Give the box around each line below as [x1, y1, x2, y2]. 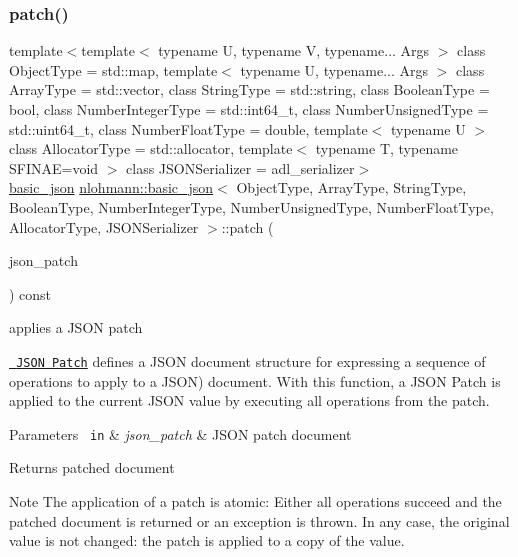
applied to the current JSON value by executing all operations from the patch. [9, 390, 490, 411]
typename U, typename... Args [240, 59, 429, 80]
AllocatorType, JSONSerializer [9, 216, 199, 237]
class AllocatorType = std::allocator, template [9, 138, 293, 159]
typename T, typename [315, 138, 459, 159]
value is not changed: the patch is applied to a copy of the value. [9, 530, 405, 551]
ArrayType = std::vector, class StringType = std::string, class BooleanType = [9, 79, 490, 100]
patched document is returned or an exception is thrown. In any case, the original [9, 510, 510, 531]
